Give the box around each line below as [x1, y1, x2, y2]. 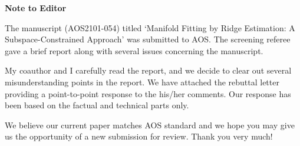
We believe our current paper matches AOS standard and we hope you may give [5, 118, 295, 131]
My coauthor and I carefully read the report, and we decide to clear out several [5, 64, 292, 77]
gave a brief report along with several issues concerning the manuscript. [5, 44, 263, 57]
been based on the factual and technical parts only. [5, 99, 189, 111]
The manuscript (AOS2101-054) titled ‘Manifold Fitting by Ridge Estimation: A [5, 21, 295, 34]
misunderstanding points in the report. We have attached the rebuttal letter [5, 75, 279, 88]
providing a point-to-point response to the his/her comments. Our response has [5, 87, 291, 99]
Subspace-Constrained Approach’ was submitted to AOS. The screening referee [5, 33, 291, 45]
